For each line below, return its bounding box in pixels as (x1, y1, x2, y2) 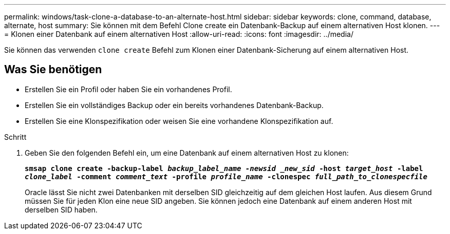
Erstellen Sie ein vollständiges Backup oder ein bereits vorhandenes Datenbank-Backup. (25, 100, 324, 110)
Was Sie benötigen (4, 63, 102, 76)
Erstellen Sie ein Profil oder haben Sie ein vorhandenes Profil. (25, 84, 232, 94)
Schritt (4, 132, 27, 141)
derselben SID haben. (25, 205, 98, 214)
